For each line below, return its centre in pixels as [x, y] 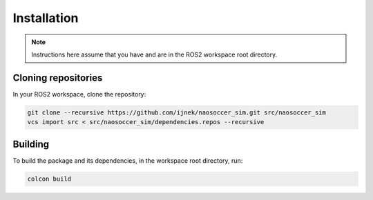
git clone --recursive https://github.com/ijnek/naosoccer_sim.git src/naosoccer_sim [176, 112]
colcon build [49, 179]
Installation [46, 18]
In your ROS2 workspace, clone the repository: [79, 94]
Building [31, 144]
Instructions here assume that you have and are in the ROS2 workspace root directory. [154, 54]
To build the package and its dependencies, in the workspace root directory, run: [128, 160]
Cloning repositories [58, 78]
